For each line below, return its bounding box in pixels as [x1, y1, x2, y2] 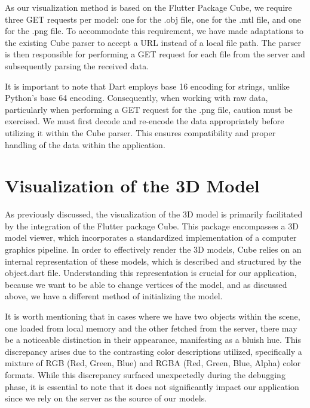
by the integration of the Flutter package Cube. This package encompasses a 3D [5, 219, 299, 232]
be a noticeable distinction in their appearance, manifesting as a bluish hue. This [5, 333, 301, 346]
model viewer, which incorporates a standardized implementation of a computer [5, 231, 297, 244]
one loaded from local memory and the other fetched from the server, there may [5, 321, 297, 334]
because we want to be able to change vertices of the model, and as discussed [5, 278, 287, 290]
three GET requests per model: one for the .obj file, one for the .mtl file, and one [5, 13, 302, 25]
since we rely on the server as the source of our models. [5, 392, 207, 404]
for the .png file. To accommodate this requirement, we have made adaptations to [5, 24, 303, 37]
